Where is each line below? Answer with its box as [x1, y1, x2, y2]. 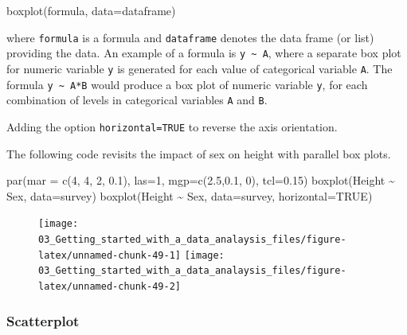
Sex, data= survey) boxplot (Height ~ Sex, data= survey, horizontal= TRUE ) [6, 187, 373, 204]
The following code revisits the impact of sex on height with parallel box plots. [6, 145, 391, 162]
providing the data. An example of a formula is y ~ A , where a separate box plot [6, 45, 401, 61]
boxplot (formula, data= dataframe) [6, 2, 176, 18]
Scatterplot [6, 310, 80, 330]
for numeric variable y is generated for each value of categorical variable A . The [6, 60, 393, 76]
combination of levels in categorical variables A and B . [6, 92, 268, 108]
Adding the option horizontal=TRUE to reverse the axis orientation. [6, 118, 338, 134]
